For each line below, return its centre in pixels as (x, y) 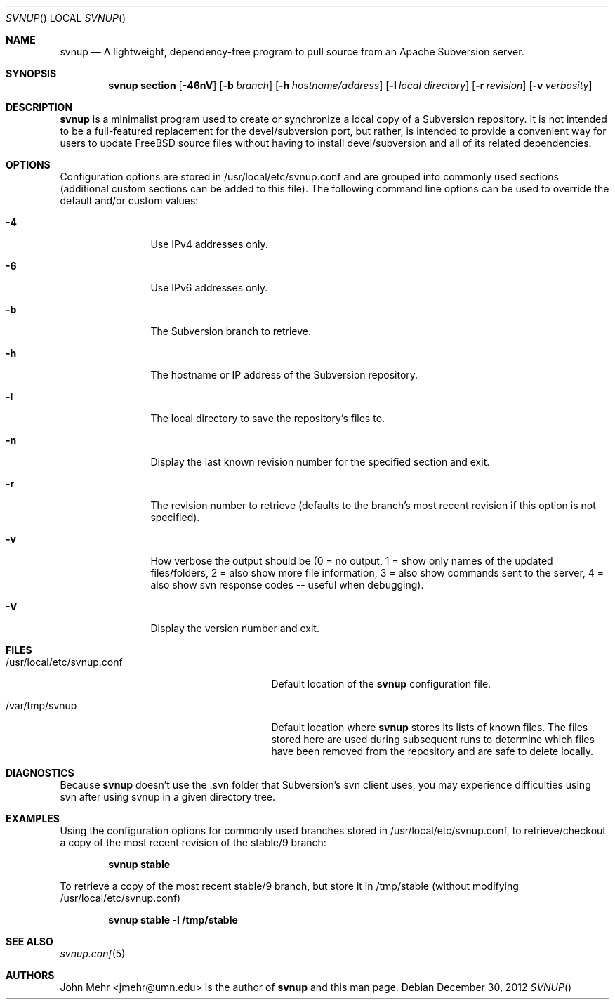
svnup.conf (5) (93, 953)
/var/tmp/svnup (41, 705)
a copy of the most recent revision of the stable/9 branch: (193, 842)
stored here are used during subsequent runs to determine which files (433, 739)
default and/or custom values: (129, 201)
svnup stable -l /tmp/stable (173, 920)
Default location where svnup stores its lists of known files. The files (430, 727)
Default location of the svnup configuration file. (381, 684)
